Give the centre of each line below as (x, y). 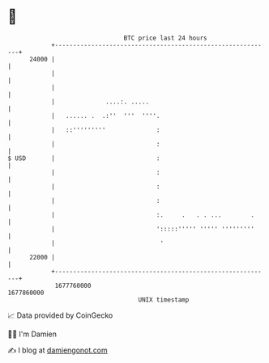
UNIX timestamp (164, 300)
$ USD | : (84, 158)
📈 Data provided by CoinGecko (60, 315)
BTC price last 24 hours (165, 38)
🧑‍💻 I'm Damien (32, 334)
